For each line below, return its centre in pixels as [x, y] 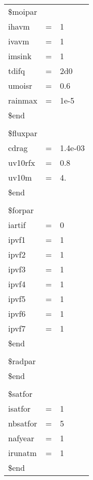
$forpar [21, 210]
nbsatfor [23, 423]
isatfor [20, 408]
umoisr [20, 85]
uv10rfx [22, 162]
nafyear [21, 438]
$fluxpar [23, 133]
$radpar [22, 361]
